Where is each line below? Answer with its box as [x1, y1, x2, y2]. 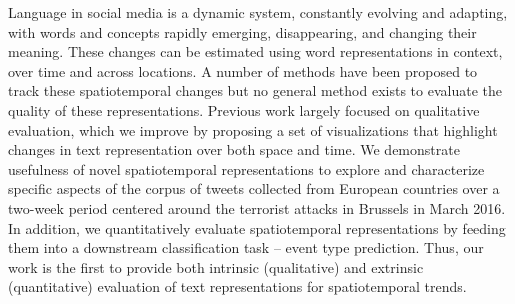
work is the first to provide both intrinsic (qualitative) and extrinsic [8, 256, 424, 277]
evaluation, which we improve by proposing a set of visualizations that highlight [8, 119, 498, 140]
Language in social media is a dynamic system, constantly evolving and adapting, [8, 2, 508, 22]
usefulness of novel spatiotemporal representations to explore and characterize [8, 158, 485, 179]
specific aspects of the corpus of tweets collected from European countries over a [8, 178, 500, 199]
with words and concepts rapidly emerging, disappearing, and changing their [8, 21, 477, 42]
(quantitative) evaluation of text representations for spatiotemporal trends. [8, 276, 467, 297]
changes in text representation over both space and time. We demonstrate [8, 139, 460, 160]
